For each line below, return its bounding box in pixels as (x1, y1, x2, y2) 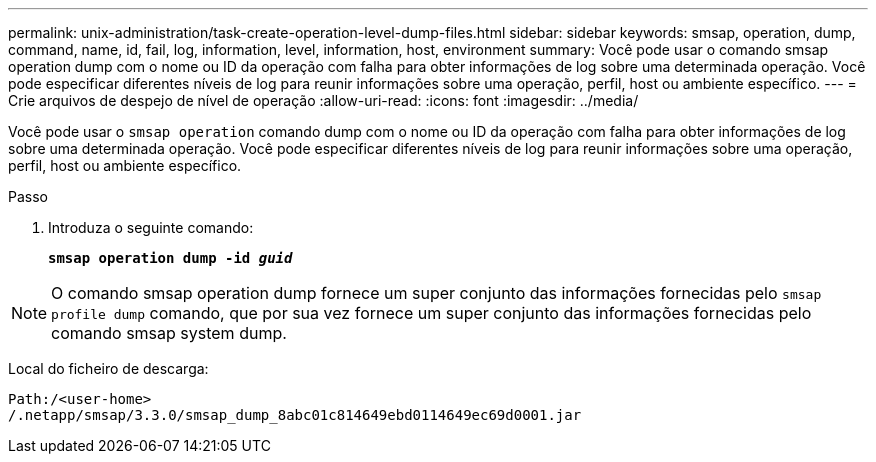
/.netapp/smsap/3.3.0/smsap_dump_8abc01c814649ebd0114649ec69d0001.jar (8, 407, 582, 423)
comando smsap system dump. (51, 323, 287, 343)
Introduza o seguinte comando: (48, 219, 254, 236)
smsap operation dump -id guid (48, 250, 293, 266)
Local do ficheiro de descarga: (8, 360, 209, 377)
